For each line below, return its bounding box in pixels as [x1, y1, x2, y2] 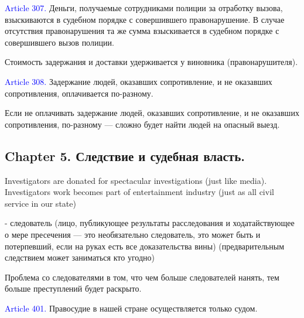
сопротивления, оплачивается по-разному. [5, 87, 153, 99]
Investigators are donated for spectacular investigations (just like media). [5, 174, 267, 186]
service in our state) [5, 197, 76, 209]
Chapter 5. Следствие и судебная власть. [5, 146, 245, 165]
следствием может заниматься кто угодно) [5, 251, 155, 264]
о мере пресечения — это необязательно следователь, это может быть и [5, 228, 261, 240]
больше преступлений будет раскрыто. [5, 282, 142, 295]
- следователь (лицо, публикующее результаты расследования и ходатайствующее [5, 217, 295, 229]
